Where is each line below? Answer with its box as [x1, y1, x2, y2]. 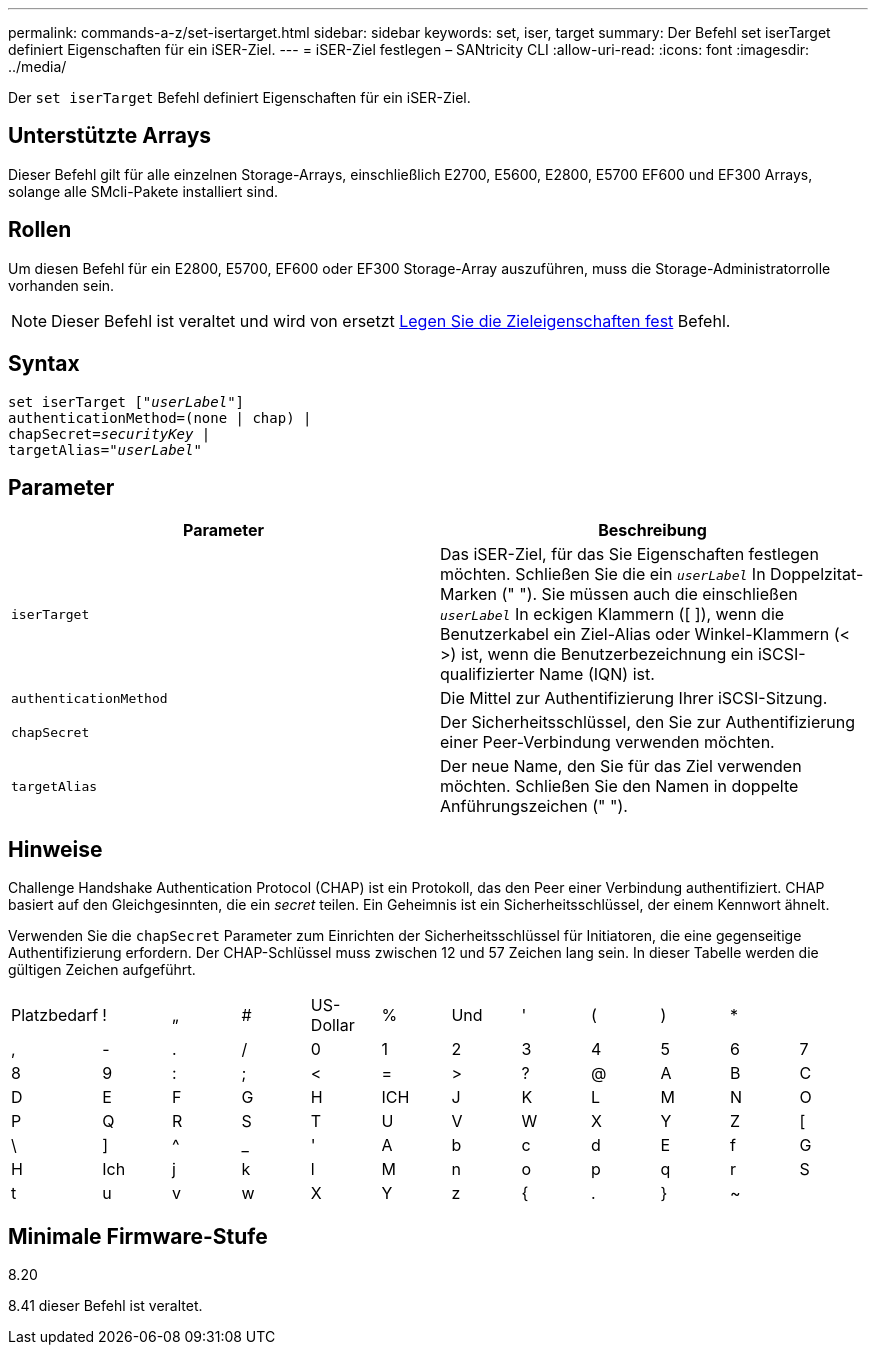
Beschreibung [598, 520, 707, 541]
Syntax [8, 351, 80, 377]
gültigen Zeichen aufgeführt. [8, 961, 196, 979]
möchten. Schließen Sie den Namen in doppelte [440, 776, 799, 797]
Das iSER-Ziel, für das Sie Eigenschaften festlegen [440, 544, 819, 565]
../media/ [8, 58, 67, 75]
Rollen [8, 217, 72, 243]
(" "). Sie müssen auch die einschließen [501, 584, 798, 605]
